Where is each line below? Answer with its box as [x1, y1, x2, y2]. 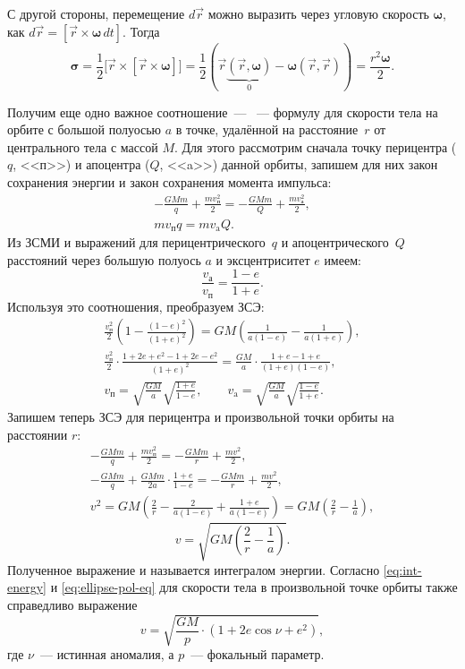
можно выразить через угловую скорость [207, 4, 429, 22]
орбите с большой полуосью [7, 120, 162, 139]
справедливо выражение [7, 595, 138, 613]
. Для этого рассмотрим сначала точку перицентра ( [173, 137, 457, 156]
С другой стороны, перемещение [7, 4, 185, 22]
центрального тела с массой [7, 137, 158, 156]
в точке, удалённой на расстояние [175, 120, 359, 139]
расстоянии [7, 425, 68, 443]
